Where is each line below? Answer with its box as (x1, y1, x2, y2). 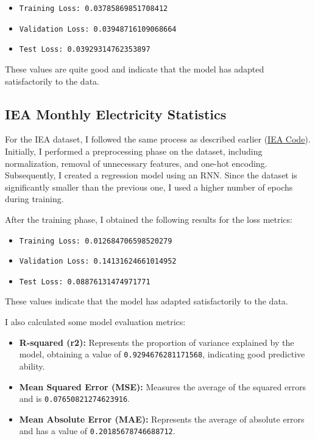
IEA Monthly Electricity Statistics (5, 104, 227, 123)
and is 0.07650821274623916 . (19, 392, 130, 405)
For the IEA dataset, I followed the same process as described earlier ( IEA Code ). (5, 133, 311, 146)
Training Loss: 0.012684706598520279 (19, 236, 172, 245)
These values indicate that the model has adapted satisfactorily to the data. (5, 295, 288, 307)
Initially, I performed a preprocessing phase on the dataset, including (5, 144, 263, 157)
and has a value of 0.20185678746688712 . (19, 424, 175, 437)
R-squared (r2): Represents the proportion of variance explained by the (19, 335, 294, 348)
